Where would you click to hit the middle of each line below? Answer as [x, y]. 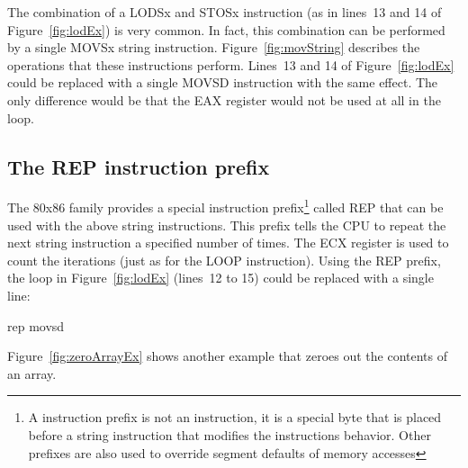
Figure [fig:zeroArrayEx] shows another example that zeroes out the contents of [228, 356]
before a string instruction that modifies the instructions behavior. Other [229, 434]
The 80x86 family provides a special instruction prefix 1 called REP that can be [225, 206]
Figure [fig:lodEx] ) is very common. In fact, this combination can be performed [226, 29]
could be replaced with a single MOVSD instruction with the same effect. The [223, 82]
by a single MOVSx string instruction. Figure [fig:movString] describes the [214, 47]
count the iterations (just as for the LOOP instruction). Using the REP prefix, [224, 260]
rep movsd [36, 325]
